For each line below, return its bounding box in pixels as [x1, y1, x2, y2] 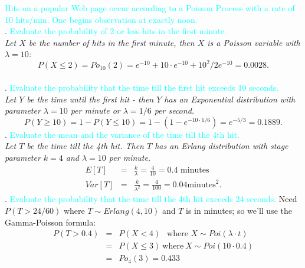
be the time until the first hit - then [27, 92, 154, 105]
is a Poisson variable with [207, 36, 300, 48]
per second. [154, 104, 195, 117]
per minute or [70, 104, 120, 117]
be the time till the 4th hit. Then [27, 140, 144, 152]
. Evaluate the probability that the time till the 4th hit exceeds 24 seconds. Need [5, 193, 297, 205]
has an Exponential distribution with [164, 92, 296, 105]
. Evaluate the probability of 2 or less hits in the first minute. [5, 25, 227, 37]
